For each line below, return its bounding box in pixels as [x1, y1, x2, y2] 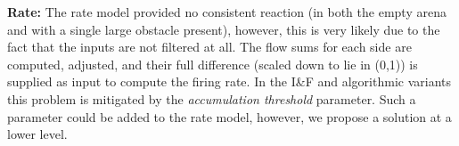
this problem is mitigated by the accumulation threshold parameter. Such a [7, 89, 416, 108]
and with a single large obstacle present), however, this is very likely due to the [7, 20, 440, 38]
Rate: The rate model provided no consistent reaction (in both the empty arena [7, 3, 447, 20]
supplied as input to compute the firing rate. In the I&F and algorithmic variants [7, 72, 452, 91]
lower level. [7, 125, 68, 143]
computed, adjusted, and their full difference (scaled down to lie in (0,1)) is [7, 54, 418, 73]
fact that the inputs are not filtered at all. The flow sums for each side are [7, 37, 412, 56]
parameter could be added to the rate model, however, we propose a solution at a [7, 107, 452, 126]
